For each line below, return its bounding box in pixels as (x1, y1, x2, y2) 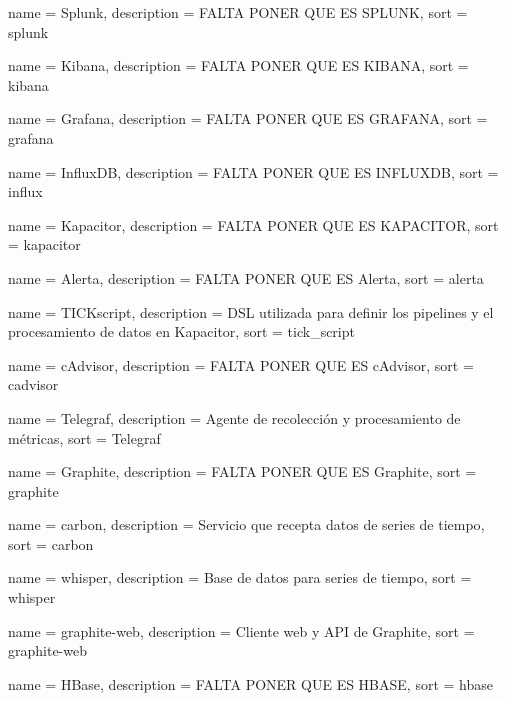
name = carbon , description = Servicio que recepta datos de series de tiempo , (8, 514, 485, 535)
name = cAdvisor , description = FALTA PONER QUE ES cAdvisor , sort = (8, 354, 474, 375)
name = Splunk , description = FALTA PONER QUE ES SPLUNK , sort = (8, 2, 468, 22)
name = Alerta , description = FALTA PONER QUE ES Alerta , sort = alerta (8, 267, 484, 288)
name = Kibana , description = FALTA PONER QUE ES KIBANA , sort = (8, 55, 469, 76)
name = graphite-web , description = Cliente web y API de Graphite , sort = (8, 620, 475, 641)
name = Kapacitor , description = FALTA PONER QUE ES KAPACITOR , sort (8, 214, 499, 235)
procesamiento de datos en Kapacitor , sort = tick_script (8, 321, 355, 342)
